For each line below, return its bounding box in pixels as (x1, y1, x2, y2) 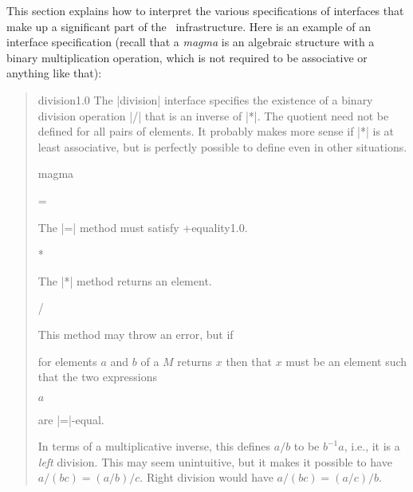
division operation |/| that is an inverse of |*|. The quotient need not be (37, 107, 389, 124)
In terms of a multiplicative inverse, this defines (37, 438, 271, 455)
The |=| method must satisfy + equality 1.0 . (37, 218, 248, 235)
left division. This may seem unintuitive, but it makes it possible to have (37, 453, 392, 470)
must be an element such (285, 352, 407, 369)
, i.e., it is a (344, 438, 400, 455)
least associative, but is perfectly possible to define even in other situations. (37, 138, 407, 155)
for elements (37, 352, 97, 369)
